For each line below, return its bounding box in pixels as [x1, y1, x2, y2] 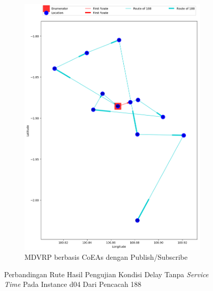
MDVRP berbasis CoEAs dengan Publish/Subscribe [24, 252, 188, 262]
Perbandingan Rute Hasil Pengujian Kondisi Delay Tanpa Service [4, 268, 209, 279]
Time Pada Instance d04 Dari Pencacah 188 [4, 279, 142, 289]
